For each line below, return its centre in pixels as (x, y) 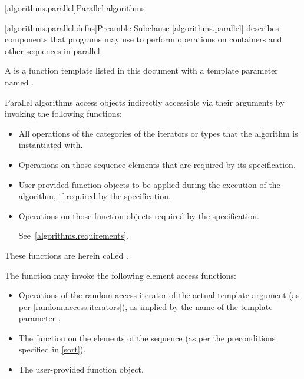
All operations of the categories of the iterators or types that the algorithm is (158, 133)
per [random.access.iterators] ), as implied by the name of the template (146, 306)
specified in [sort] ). (52, 349)
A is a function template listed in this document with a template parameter (141, 70)
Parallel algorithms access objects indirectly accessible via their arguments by (145, 102)
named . (19, 82)
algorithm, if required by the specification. (95, 196)
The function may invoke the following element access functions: (120, 275)
